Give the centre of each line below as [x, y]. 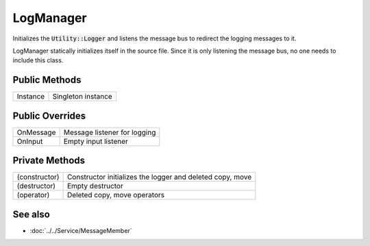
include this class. [38, 60]
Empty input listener [96, 141]
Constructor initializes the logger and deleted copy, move [159, 177]
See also [32, 214]
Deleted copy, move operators [115, 195]
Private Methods [49, 161]
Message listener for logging [110, 132]
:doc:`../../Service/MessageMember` [81, 230]
